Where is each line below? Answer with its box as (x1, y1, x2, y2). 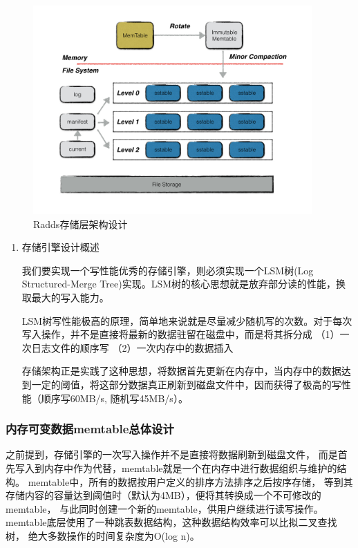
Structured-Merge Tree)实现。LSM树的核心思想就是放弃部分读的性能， (21, 276, 336, 291)
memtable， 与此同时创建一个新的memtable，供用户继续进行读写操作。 (6, 501, 323, 516)
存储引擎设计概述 (21, 240, 100, 254)
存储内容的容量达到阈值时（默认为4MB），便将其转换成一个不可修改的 (6, 488, 321, 502)
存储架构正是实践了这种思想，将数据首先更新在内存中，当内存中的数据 (21, 363, 341, 378)
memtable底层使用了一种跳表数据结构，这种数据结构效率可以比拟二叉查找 (6, 515, 337, 529)
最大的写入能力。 (31, 290, 109, 305)
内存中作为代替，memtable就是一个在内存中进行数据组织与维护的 (44, 461, 337, 475)
